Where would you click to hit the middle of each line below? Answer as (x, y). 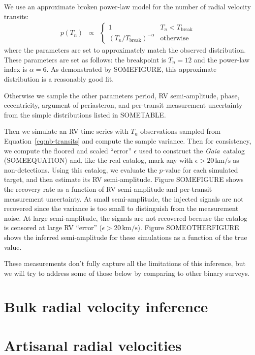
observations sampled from (180, 131)
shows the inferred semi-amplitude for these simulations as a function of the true (126, 237)
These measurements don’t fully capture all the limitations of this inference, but (125, 263)
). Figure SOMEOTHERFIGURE (188, 227)
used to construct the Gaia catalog (192, 150)
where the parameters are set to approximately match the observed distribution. (125, 50)
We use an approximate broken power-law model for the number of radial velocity (127, 6)
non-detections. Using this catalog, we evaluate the (80, 169)
